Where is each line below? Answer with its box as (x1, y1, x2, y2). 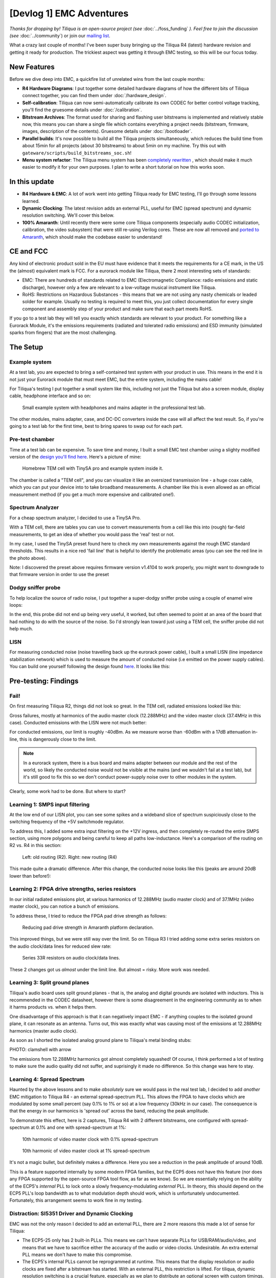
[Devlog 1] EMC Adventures (9, 8, 129, 19)
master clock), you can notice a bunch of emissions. (9, 903, 120, 909)
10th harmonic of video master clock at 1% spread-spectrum (22, 1148, 150, 1154)
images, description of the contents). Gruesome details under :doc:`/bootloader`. (22, 128, 193, 134)
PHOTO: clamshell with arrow (9, 1046, 72, 1053)
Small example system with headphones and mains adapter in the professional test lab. (22, 404, 205, 410)
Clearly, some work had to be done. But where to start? (9, 788, 126, 794)
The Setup (9, 343, 43, 351)
